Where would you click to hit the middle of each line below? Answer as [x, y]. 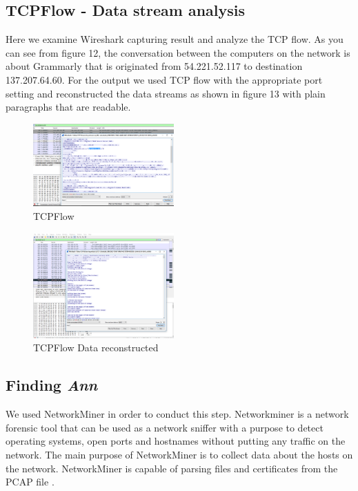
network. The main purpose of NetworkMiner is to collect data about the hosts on [179, 454]
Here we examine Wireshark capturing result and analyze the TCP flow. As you [175, 39]
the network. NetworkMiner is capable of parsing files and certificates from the [172, 468]
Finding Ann [52, 385]
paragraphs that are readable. [68, 107]
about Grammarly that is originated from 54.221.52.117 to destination [154, 66]
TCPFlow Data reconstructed [96, 348]
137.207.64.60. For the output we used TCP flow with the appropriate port [164, 79]
